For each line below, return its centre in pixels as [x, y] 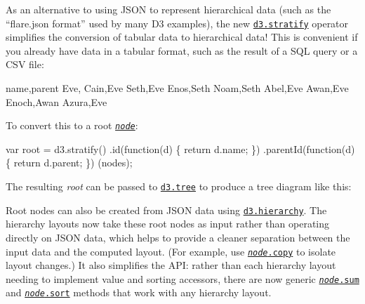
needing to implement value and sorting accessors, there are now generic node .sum [182, 278]
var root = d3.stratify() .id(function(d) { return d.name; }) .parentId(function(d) [180, 148]
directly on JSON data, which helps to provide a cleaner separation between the [178, 237]
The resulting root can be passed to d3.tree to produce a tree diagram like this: [179, 186]
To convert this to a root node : [72, 125]
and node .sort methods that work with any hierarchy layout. [139, 292]
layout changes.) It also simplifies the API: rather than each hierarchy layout [171, 265]
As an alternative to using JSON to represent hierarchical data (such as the [168, 9]
